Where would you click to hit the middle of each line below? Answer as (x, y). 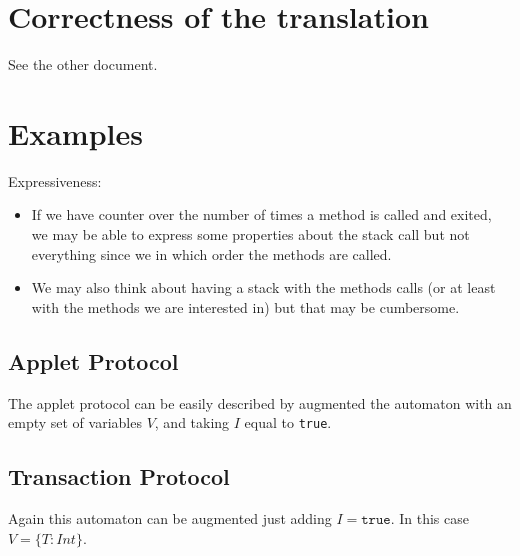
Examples (75, 132)
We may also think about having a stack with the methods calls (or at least (263, 287)
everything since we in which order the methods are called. (211, 253)
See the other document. (83, 64)
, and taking (192, 422)
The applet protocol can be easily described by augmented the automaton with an (260, 402)
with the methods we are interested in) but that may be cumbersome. (245, 306)
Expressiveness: (55, 180)
